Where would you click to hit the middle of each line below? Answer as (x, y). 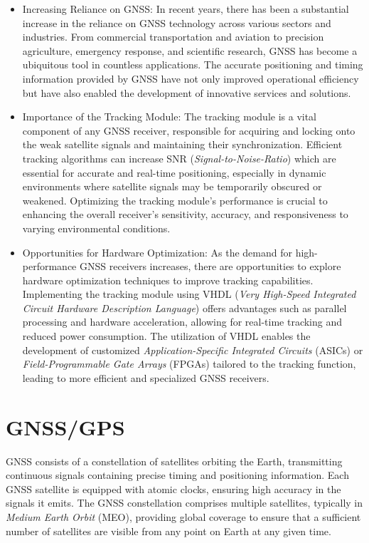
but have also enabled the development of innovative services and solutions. (187, 92)
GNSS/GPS (65, 426)
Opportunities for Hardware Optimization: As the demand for (157, 252)
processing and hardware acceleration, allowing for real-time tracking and (182, 322)
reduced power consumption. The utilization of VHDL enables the (166, 336)
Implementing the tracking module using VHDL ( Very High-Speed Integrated (189, 294)
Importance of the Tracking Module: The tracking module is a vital (170, 117)
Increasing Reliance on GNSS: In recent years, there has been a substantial (186, 9)
